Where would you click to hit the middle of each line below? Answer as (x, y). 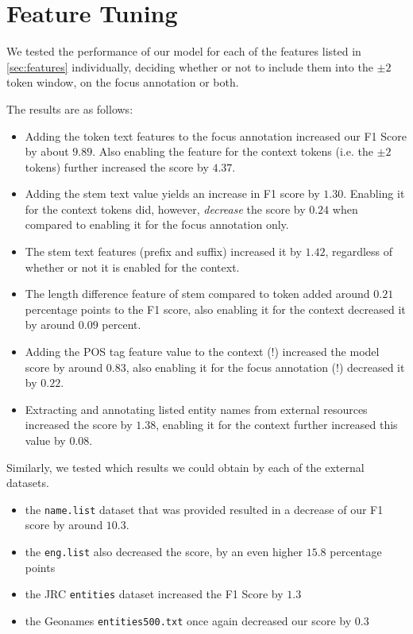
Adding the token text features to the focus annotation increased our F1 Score (216, 135)
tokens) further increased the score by (117, 166)
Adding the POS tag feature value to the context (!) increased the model (202, 352)
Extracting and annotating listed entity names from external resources (196, 409)
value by (45, 440)
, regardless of (359, 251)
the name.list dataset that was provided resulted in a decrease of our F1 (204, 509)
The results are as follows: (70, 108)
